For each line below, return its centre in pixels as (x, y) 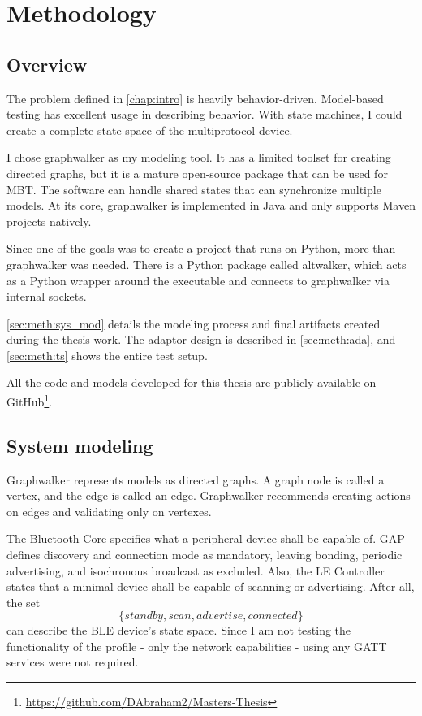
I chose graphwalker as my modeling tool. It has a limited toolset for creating (199, 157)
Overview (47, 64)
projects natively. (49, 221)
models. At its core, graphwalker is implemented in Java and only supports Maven (211, 205)
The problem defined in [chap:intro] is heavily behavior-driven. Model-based (195, 98)
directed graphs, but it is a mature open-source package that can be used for (197, 173)
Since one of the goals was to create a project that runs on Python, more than (201, 248)
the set (24, 602)
